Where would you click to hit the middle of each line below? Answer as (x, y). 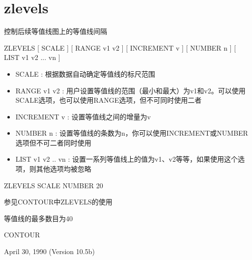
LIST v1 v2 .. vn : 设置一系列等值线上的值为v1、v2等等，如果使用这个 (126, 159)
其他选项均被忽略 (64, 169)
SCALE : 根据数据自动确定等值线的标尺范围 (85, 73)
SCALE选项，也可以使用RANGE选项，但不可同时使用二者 (109, 100)
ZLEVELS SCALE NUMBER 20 (54, 185)
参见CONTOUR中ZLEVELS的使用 (58, 202)
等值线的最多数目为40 (38, 218)
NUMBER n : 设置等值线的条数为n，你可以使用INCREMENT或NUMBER (132, 133)
